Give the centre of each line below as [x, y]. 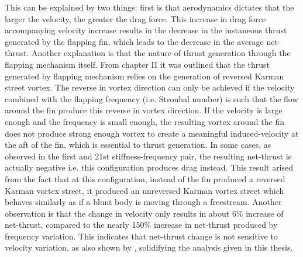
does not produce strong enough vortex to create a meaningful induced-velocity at [152, 133]
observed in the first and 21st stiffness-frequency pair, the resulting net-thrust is [148, 156]
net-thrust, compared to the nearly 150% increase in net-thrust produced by [141, 225]
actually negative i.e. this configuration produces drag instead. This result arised [149, 167]
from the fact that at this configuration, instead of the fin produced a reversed [145, 178]
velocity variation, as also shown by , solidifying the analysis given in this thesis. [149, 247]
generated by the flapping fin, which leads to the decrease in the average [134, 41]
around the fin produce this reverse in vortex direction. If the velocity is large [144, 110]
